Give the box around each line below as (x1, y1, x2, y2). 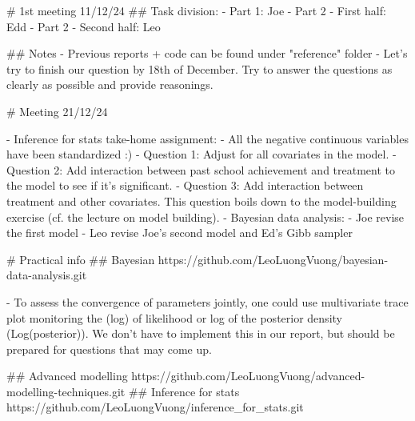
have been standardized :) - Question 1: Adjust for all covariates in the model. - (6, 146, 397, 162)
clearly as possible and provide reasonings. (6, 76, 213, 93)
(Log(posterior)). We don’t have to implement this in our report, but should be (6, 325, 395, 342)
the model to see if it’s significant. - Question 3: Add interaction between (6, 177, 364, 194)
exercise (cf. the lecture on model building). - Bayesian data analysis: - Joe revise (6, 208, 405, 225)
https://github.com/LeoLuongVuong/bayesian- (158, 251, 389, 267)
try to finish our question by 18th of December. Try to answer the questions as (6, 60, 393, 77)
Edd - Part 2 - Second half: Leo (6, 18, 161, 34)
